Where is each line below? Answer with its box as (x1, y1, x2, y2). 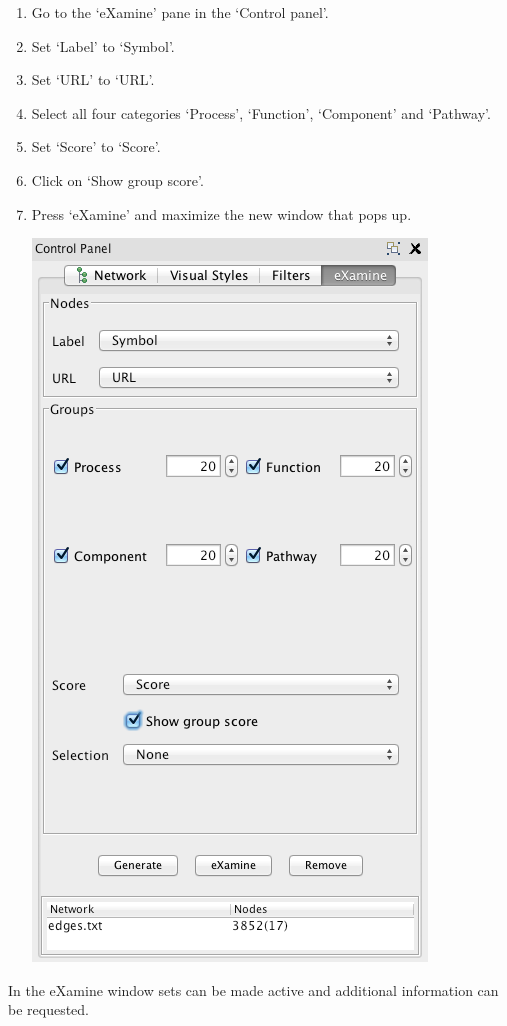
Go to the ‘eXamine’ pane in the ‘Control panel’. (31, 2, 329, 22)
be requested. (8, 999, 90, 1020)
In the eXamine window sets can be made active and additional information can (8, 979, 499, 1000)
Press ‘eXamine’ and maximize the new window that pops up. (31, 203, 412, 224)
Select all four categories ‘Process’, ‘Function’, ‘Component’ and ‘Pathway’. (31, 102, 491, 123)
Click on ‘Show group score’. (31, 169, 204, 190)
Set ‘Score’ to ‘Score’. (31, 136, 161, 157)
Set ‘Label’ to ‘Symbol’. (31, 35, 175, 56)
